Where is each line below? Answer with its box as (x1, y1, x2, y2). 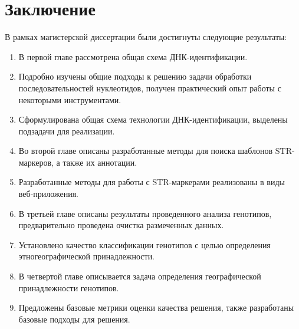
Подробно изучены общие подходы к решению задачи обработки (18, 70, 252, 83)
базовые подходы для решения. (18, 312, 130, 325)
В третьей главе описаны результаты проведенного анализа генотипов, (18, 207, 272, 219)
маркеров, (18, 156, 54, 168)
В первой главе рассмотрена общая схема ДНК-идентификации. (18, 50, 248, 62)
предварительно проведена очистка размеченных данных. (18, 219, 224, 231)
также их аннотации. (63, 156, 137, 168)
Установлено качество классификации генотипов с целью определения (18, 238, 271, 251)
